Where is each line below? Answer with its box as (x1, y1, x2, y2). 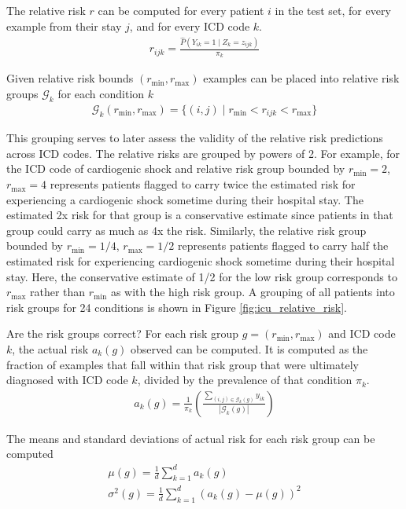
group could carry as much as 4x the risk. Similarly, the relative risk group (6, 222, 367, 238)
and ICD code (328, 325, 396, 342)
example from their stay (6, 17, 122, 34)
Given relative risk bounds (6, 70, 134, 86)
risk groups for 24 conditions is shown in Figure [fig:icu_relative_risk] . (6, 298, 348, 315)
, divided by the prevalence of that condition (137, 372, 352, 388)
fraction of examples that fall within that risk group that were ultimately (6, 356, 359, 372)
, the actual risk (12, 340, 89, 357)
